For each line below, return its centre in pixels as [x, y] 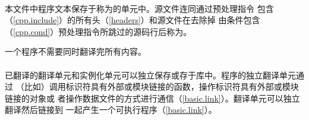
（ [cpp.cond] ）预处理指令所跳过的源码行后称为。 [98, 31]
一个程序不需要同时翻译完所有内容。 [75, 51]
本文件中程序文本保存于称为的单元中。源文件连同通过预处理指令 [130, 8]
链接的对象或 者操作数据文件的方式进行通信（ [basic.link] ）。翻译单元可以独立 [152, 98]
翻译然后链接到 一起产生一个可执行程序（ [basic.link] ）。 [111, 110]
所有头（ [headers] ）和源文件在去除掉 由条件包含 [168, 20]
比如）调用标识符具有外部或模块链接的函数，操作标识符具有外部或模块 [161, 86]
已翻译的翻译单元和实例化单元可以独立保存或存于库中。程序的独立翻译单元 [150, 75]
